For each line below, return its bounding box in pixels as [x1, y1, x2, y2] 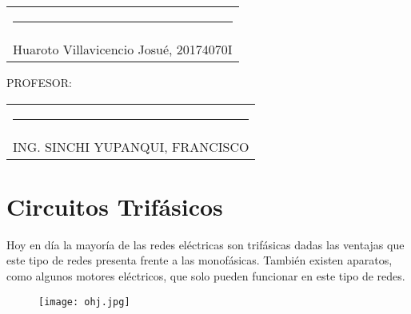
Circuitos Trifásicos [6, 189, 223, 222]
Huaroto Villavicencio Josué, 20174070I [13, 40, 233, 58]
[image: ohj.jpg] [38, 296, 130, 308]
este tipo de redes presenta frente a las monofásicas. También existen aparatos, [6, 252, 393, 268]
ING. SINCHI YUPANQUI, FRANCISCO [13, 137, 249, 156]
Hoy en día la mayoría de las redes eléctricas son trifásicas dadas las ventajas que [6, 236, 405, 252]
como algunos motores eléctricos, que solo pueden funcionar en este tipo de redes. [6, 267, 405, 284]
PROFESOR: [6, 74, 72, 90]
